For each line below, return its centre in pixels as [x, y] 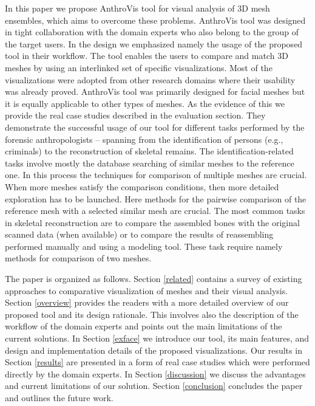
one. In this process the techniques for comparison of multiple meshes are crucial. [156, 175]
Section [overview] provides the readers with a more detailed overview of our [147, 302]
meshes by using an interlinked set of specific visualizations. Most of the [139, 67]
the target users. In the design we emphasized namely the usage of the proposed [154, 43]
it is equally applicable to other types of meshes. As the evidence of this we [145, 103]
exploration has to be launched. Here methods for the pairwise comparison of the [156, 198]
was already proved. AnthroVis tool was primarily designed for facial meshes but [155, 91]
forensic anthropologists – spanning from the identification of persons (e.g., [144, 139]
